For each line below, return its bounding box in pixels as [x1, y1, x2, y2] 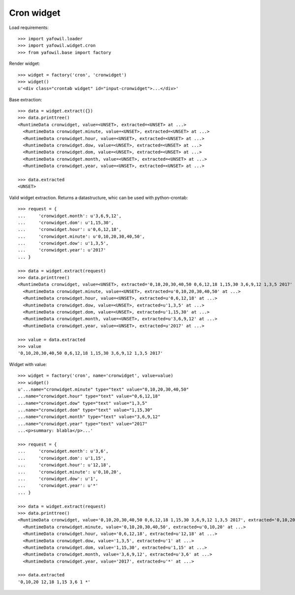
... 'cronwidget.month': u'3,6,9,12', [18, 213, 122, 219]
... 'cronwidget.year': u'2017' [18, 247, 106, 253]
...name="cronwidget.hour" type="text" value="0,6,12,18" [18, 394, 161, 399]
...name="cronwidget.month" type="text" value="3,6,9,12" [18, 414, 161, 420]
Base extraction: [9, 96, 42, 103]
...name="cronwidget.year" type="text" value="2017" [18, 421, 147, 426]
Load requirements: [9, 25, 49, 30]
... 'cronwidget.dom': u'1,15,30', [18, 220, 114, 226]
